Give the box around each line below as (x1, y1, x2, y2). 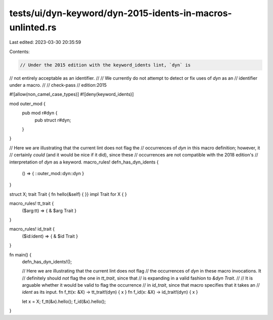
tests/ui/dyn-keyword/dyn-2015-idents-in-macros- (9, 8, 232, 19)
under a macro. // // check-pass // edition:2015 (9, 82, 107, 88)
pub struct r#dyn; (34, 117, 71, 123)
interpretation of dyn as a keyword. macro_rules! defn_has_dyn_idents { (9, 159, 159, 165)
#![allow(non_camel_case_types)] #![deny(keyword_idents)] (9, 91, 134, 97)
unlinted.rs (9, 22, 57, 33)
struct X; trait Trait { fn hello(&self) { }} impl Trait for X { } (9, 191, 127, 197)
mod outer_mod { (9, 100, 45, 106)
